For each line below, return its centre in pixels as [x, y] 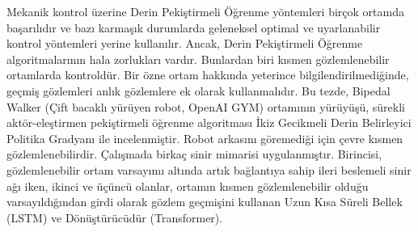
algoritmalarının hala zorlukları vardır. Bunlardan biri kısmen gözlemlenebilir [198, 59]
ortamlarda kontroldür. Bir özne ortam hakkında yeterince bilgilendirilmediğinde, [208, 75]
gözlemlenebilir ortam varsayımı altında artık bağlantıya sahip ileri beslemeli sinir [209, 169]
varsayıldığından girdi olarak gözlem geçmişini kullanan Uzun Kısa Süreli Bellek [205, 202]
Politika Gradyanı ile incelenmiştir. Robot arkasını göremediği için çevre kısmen [205, 138]
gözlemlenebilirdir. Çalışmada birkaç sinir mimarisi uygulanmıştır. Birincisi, [194, 154]
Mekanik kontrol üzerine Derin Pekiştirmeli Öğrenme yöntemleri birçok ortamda [205, 11]
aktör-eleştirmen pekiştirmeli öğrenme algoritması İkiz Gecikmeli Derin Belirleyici [209, 122]
